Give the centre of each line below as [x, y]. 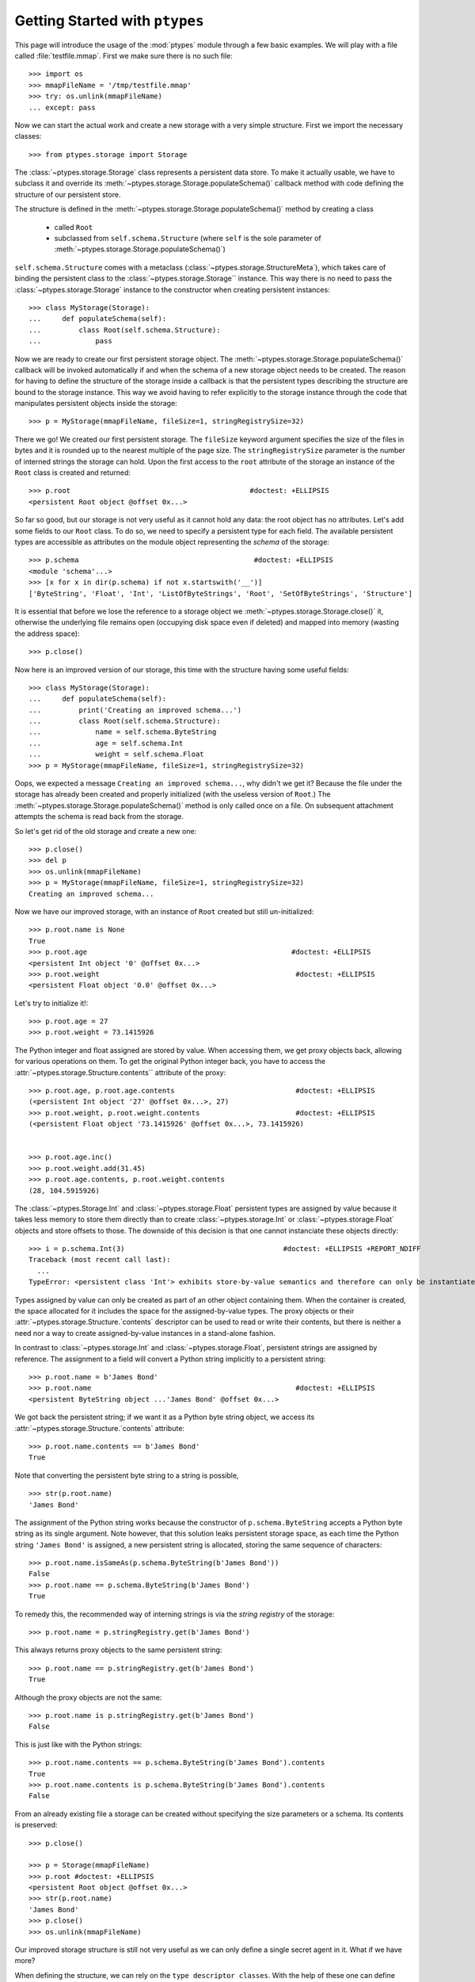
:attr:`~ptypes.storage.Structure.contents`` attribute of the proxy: [120, 1072]
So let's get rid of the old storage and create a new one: [106, 831]
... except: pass [62, 107]
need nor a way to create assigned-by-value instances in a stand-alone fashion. [145, 1333]
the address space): [47, 633]
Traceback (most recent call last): [100, 1260]
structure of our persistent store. [68, 194]
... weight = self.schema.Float [117, 754]
